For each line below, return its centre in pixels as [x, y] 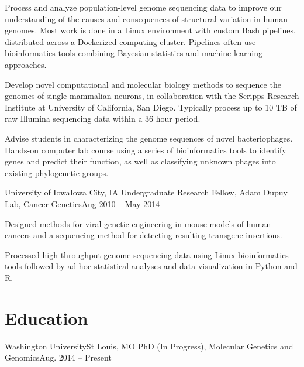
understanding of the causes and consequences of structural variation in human [146, 18]
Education [46, 318]
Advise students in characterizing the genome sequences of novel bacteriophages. [149, 138]
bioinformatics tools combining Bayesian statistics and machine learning [134, 53]
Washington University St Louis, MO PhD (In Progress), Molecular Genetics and [149, 346]
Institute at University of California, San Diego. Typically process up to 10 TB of [151, 107]
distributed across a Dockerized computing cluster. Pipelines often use [130, 41]
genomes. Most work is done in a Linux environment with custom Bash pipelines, [150, 30]
